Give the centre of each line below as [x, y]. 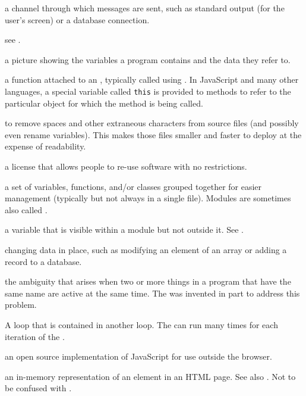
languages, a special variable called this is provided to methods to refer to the [148, 91]
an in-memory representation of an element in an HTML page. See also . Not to [150, 376]
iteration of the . [35, 336]
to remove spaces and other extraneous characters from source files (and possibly [152, 123]
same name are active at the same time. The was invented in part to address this [152, 293]
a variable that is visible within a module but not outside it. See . [124, 230]
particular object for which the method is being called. [104, 103]
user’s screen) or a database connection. [77, 19]
